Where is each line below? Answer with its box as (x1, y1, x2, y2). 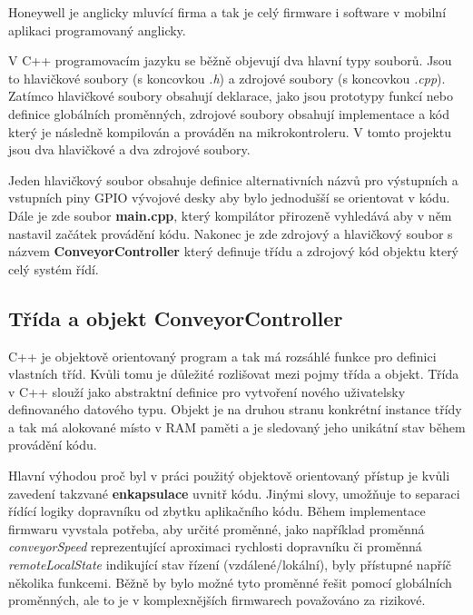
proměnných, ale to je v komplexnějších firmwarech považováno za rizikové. (8, 590, 426, 610)
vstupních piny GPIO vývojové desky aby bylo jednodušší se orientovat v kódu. (8, 188, 450, 207)
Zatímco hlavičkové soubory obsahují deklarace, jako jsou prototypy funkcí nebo (8, 86, 453, 105)
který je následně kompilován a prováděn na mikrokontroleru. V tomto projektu (8, 122, 452, 141)
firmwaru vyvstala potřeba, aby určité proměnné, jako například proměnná (8, 519, 425, 538)
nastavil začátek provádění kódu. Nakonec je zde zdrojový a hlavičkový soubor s (8, 223, 453, 243)
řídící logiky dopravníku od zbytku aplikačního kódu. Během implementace (8, 501, 426, 521)
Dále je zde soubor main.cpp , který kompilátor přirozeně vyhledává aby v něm (8, 205, 452, 224)
